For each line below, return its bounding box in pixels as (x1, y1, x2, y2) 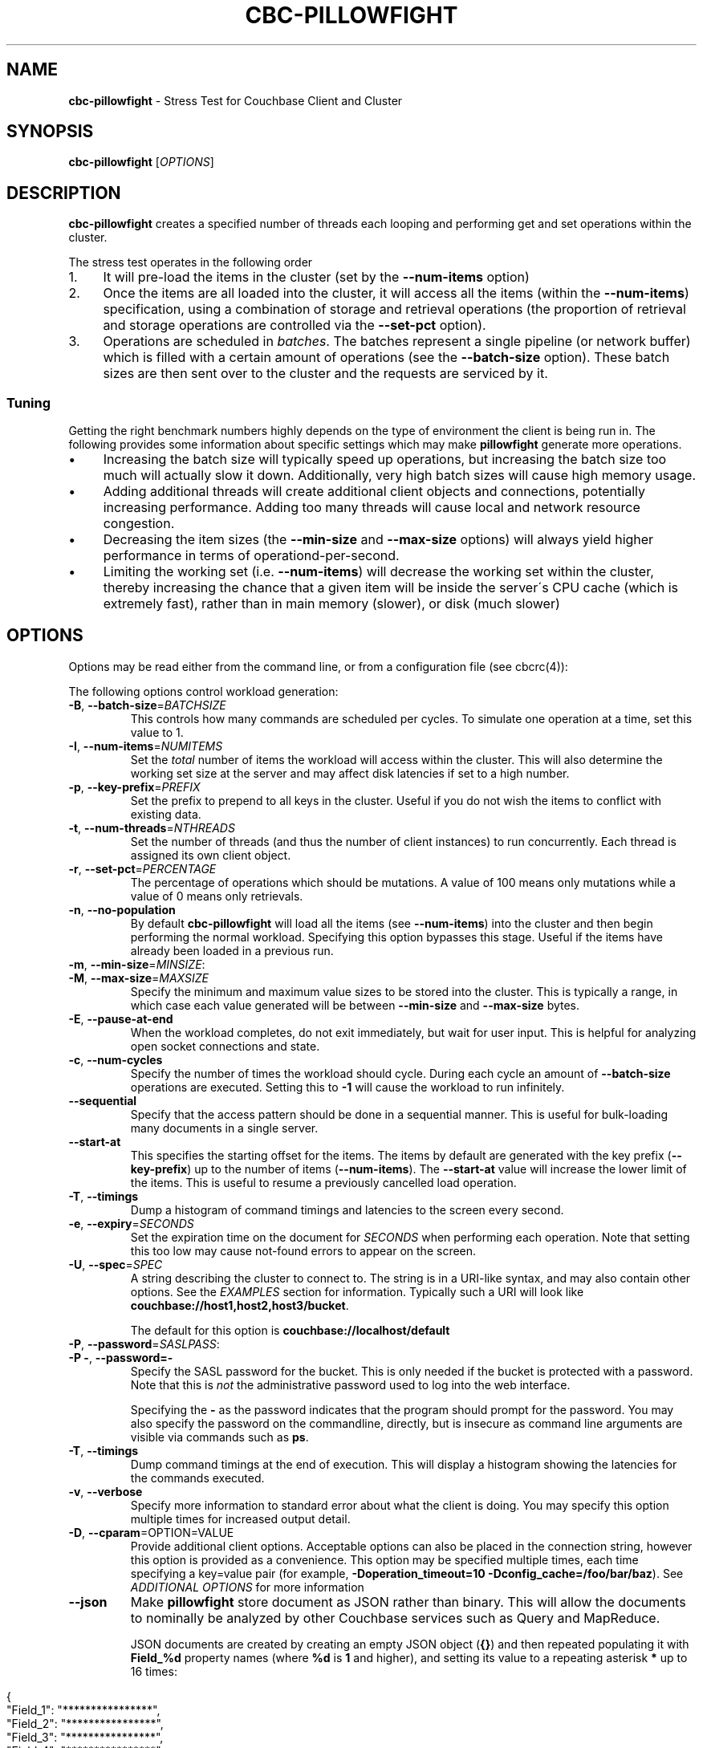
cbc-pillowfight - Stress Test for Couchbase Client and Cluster (68, 93, 403, 108)
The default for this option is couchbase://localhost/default (130, 1323, 450, 1337)
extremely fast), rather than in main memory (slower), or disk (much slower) (103, 596, 560, 612)
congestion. (103, 515, 175, 532)
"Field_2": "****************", (6, 1716, 164, 1730)
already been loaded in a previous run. (130, 943, 334, 957)
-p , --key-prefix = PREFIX (68, 779, 201, 794)
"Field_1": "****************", (6, 1702, 161, 1717)
